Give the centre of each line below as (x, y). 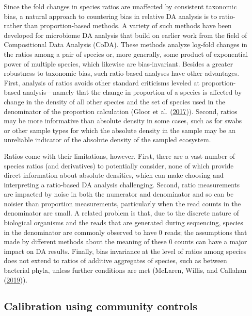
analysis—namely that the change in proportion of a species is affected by (132, 92)
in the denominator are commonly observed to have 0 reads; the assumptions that (126, 232)
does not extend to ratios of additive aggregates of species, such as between (116, 260)
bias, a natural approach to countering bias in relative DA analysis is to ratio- (120, 16)
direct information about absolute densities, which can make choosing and (114, 175)
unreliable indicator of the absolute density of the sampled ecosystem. (108, 140)
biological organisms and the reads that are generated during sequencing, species (124, 223)
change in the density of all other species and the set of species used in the (115, 101)
